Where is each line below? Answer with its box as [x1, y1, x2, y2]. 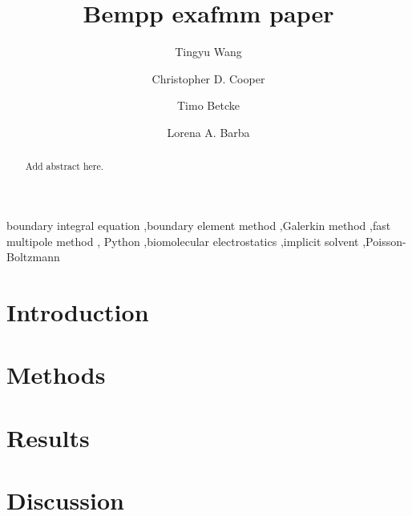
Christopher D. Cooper [151, 70, 265, 87]
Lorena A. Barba [167, 123, 250, 140]
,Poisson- [362, 232, 406, 249]
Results [6, 421, 90, 454]
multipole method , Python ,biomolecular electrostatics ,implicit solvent [6, 232, 359, 249]
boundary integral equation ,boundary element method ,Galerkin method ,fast [6, 216, 391, 233]
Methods [6, 358, 106, 391]
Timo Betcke [177, 97, 240, 114]
